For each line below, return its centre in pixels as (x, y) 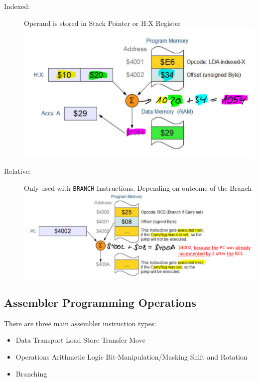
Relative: (17, 171)
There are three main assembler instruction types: (80, 323)
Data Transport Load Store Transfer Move (80, 340)
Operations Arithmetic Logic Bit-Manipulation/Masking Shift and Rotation (131, 356)
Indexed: (17, 6)
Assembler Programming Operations (100, 302)
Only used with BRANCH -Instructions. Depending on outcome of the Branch (138, 188)
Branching (31, 373)
